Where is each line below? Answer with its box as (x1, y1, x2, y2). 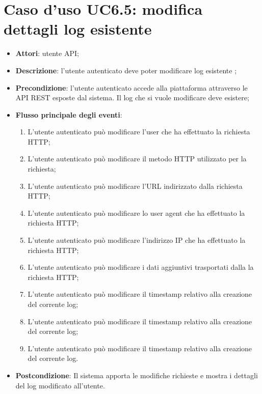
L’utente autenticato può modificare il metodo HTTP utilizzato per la (28, 153, 247, 164)
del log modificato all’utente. (15, 380, 105, 390)
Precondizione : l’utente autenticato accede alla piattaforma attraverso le (15, 82, 248, 93)
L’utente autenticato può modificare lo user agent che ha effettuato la (28, 207, 245, 218)
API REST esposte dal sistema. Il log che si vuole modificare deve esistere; (15, 92, 249, 103)
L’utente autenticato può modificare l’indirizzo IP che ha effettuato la (28, 235, 246, 245)
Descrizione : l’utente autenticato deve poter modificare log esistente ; (15, 65, 237, 75)
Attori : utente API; (15, 48, 79, 59)
